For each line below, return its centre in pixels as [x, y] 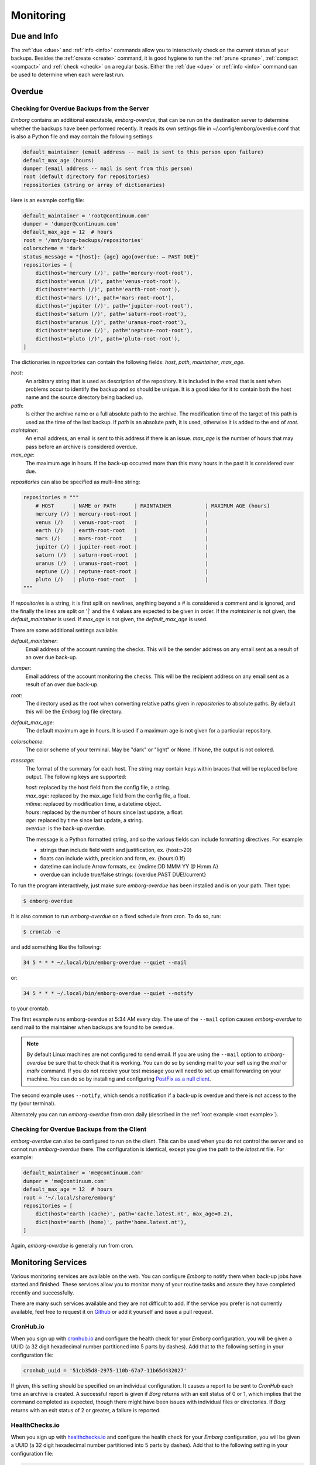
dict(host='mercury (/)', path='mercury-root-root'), [114, 273]
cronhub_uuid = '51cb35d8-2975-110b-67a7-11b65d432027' [105, 1370]
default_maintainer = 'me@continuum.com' [83, 1173]
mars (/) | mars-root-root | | [122, 539]
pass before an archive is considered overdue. [81, 447]
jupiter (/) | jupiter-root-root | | [122, 547]
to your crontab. [30, 1009]
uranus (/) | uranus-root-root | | [122, 563]
